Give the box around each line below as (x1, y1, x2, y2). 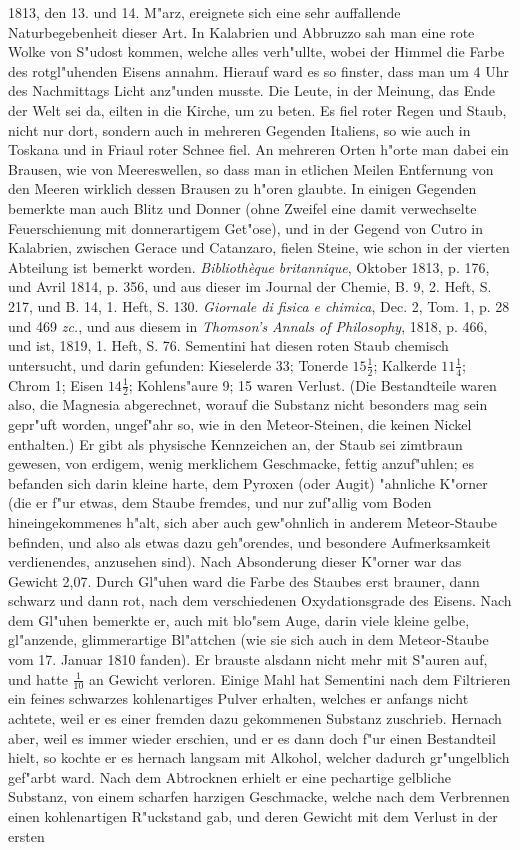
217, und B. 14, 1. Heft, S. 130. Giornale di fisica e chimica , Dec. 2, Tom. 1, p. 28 (8, 295, 510, 316)
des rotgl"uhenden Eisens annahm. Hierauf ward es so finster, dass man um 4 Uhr (8, 60, 509, 81)
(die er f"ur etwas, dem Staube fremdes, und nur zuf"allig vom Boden (8, 492, 432, 513)
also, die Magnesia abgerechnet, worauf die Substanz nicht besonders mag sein (8, 394, 488, 415)
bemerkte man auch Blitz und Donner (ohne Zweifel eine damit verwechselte (8, 197, 477, 218)
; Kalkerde (373, 354, 437, 375)
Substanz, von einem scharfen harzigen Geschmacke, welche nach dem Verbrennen (8, 786, 510, 807)
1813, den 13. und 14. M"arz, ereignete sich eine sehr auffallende (8, 2, 401, 22)
